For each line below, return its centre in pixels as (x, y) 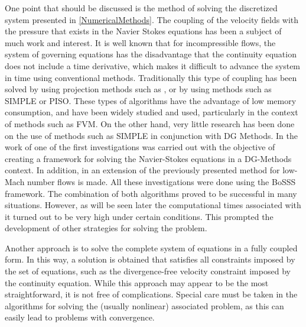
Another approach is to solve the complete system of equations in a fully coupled (151, 247)
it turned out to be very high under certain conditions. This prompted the (139, 216)
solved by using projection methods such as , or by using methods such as (138, 89)
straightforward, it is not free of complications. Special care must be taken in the (151, 294)
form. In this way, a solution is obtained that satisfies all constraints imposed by (150, 259)
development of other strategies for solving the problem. (106, 228)
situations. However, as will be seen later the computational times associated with (153, 205)
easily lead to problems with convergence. (80, 317)
